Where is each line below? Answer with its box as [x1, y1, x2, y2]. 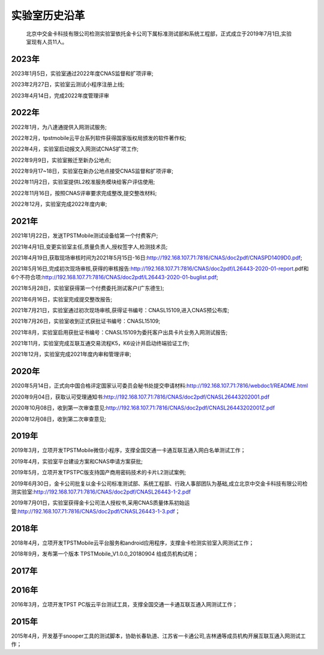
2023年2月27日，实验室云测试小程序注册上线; [11, 81, 125, 88]
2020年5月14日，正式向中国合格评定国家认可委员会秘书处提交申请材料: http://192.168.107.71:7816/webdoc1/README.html [11, 382, 308, 390]
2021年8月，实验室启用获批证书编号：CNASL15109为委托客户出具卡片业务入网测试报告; [11, 328, 228, 336]
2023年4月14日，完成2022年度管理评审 [11, 92, 109, 99]
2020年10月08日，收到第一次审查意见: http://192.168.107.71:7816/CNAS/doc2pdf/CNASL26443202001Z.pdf [11, 404, 275, 411]
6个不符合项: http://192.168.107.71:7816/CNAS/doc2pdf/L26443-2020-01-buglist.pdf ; [11, 273, 218, 280]
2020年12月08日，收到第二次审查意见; [11, 415, 106, 423]
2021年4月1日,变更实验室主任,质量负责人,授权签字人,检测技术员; [11, 243, 168, 250]
